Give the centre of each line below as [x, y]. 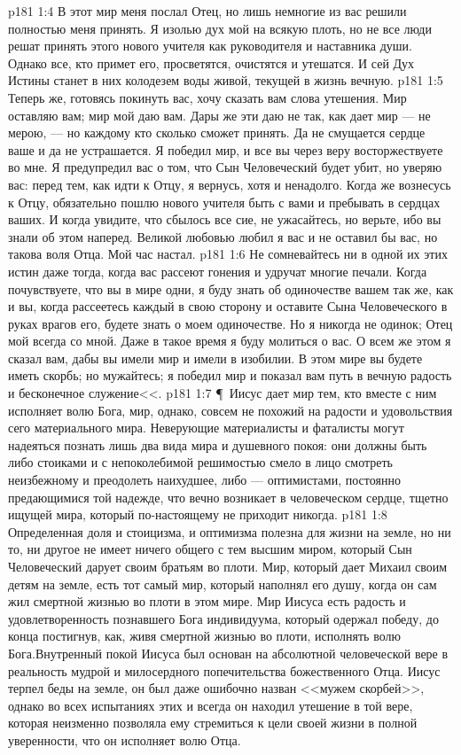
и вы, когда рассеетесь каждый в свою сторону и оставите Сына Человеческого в [228, 306]
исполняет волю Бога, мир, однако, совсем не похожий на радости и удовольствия [230, 410]
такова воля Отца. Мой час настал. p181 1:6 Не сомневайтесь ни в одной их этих [228, 254]
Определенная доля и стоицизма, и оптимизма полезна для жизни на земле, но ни [230, 531]
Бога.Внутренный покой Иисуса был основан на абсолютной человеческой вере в [228, 653]
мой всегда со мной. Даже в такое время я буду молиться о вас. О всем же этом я [230, 341]
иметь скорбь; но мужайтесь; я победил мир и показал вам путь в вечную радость [230, 375]
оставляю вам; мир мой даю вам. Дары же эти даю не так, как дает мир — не [219, 115]
